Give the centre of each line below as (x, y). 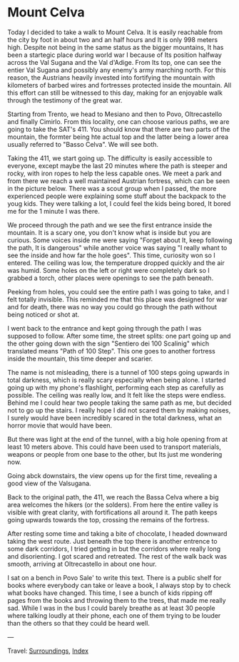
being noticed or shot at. (44, 314)
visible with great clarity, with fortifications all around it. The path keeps (112, 512)
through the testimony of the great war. (65, 100)
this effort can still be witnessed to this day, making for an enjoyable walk (115, 93)
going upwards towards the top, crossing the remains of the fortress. (108, 519)
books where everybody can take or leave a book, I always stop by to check (119, 585)
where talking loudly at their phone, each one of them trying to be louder (114, 615)
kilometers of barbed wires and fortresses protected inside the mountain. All (119, 85)
